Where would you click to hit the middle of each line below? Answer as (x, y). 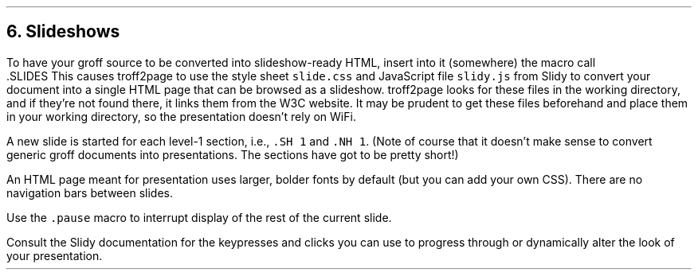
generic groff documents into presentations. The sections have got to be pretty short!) (233, 154)
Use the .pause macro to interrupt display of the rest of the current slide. (199, 217)
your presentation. (55, 255)
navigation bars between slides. (90, 192)
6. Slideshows (63, 32)
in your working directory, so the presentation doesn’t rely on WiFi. (181, 116)
